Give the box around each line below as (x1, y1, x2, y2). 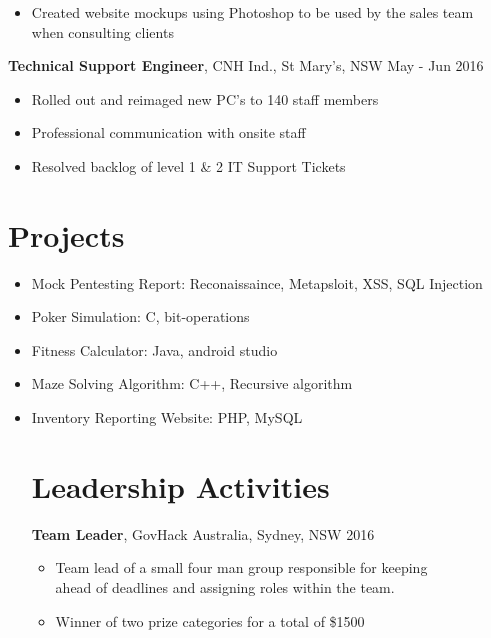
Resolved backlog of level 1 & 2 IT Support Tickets (31, 155, 346, 176)
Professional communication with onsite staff (31, 122, 306, 143)
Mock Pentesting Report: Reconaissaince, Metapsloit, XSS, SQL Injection (31, 272, 483, 293)
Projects (8, 214, 125, 255)
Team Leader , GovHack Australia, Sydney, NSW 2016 (31, 523, 375, 544)
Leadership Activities (31, 465, 330, 506)
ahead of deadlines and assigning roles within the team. (55, 576, 395, 597)
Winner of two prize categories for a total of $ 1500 (55, 610, 365, 631)
